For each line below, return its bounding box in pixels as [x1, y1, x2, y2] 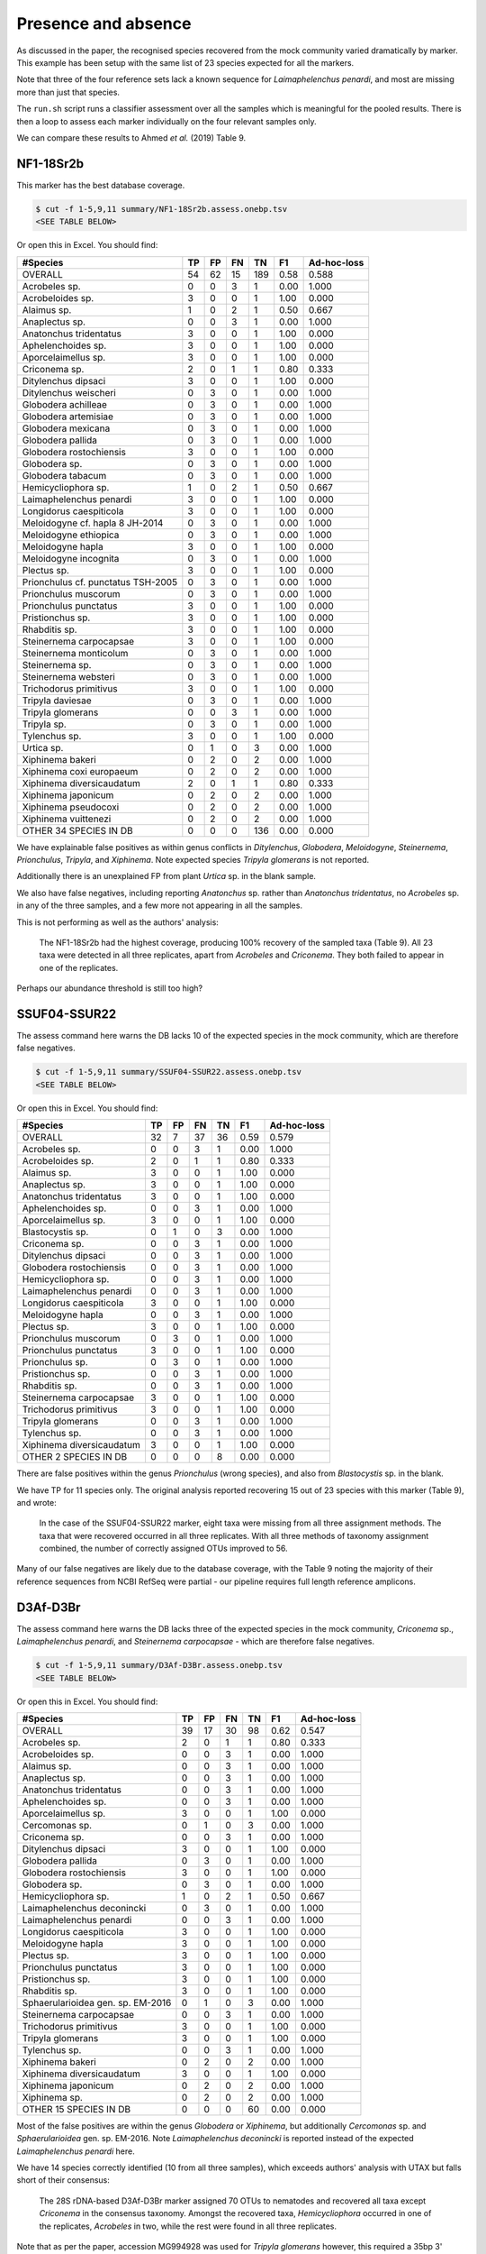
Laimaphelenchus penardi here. [16, 2146, 135, 2157]
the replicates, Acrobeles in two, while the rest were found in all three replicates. [39, 2221, 337, 2231]
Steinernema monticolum [22, 646, 129, 659]
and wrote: [16, 1497, 58, 1507]
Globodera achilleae [22, 398, 108, 410]
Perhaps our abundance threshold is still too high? [16, 983, 202, 994]
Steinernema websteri [22, 670, 116, 683]
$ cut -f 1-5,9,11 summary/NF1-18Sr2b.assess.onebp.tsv [35, 204, 288, 214]
